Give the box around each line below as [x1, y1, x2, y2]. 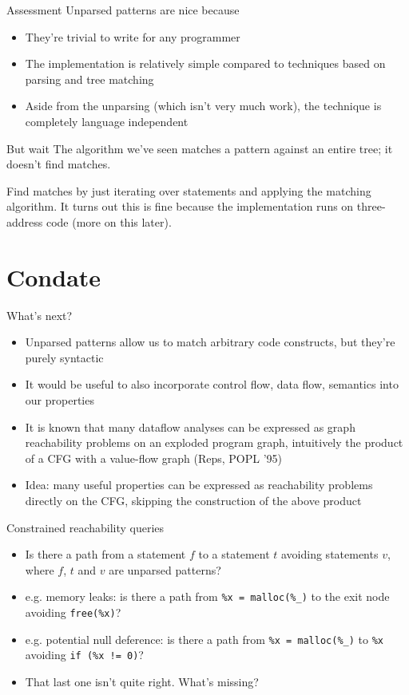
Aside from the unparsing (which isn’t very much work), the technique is [25, 97, 382, 114]
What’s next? [6, 306, 73, 323]
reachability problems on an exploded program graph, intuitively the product [25, 434, 403, 451]
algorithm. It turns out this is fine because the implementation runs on [6, 198, 354, 215]
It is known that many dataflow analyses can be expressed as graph [25, 418, 355, 435]
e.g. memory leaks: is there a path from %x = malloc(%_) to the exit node [25, 588, 390, 605]
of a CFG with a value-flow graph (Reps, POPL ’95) [25, 449, 283, 466]
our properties [25, 392, 94, 409]
